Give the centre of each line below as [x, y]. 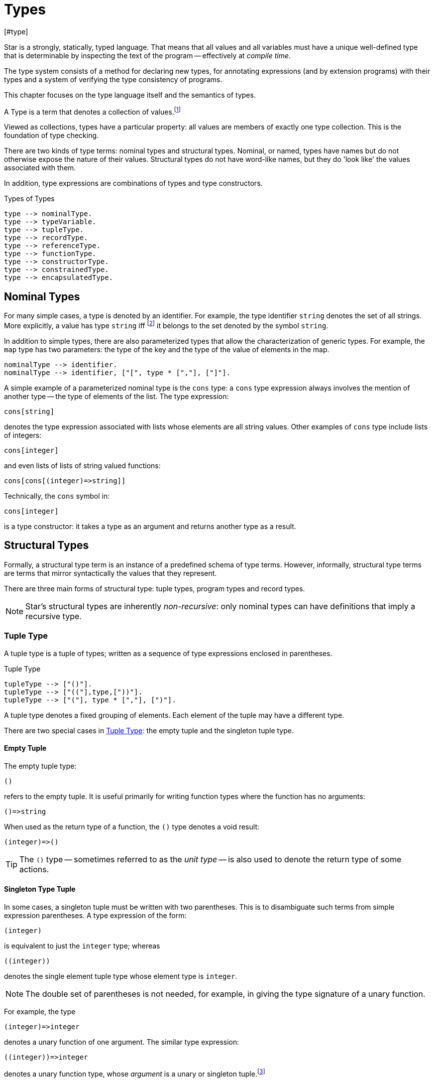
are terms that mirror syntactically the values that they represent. [110, 573]
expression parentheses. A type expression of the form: [95, 915]
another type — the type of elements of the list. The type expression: [116, 396]
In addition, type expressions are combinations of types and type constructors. [133, 183]
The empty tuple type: [40, 766]
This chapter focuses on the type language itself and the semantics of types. [130, 95]
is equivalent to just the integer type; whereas [82, 946]
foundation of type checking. [52, 135]
